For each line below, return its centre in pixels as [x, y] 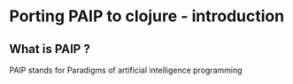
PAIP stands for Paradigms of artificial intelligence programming [126, 70]
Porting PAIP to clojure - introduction [147, 16]
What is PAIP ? [50, 49]
